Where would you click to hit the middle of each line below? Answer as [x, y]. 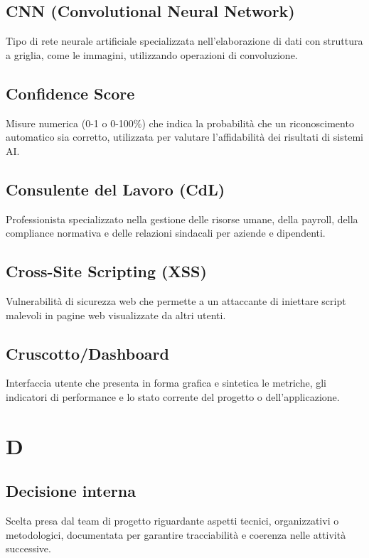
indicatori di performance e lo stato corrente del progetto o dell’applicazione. [173, 396]
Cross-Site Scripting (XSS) [106, 271]
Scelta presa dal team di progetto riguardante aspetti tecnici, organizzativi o [172, 521]
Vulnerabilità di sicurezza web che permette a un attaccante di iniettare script [176, 300]
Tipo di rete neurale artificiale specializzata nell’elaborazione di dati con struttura [184, 41]
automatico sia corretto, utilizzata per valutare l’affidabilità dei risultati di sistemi [184, 137]
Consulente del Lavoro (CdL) [116, 189]
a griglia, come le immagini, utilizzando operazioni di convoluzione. [152, 54]
